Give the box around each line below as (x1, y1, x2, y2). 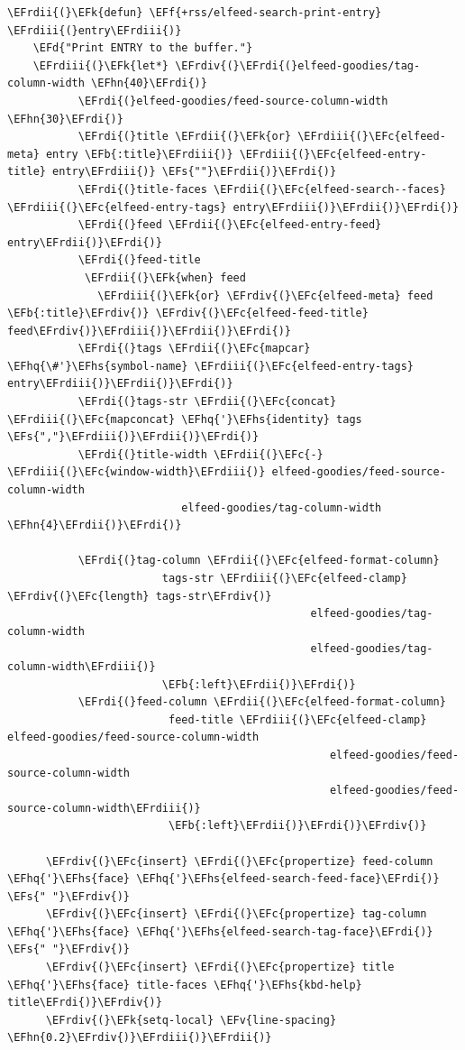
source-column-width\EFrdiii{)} (7, 801, 201, 815)
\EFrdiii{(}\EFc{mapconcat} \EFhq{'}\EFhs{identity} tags (7, 412, 362, 426)
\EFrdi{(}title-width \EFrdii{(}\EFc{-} (77, 447, 324, 461)
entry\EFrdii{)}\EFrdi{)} (7, 235, 162, 249)
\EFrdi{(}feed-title (77, 253, 201, 267)
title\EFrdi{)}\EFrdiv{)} (7, 996, 162, 1009)
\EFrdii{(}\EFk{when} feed (84, 271, 246, 284)
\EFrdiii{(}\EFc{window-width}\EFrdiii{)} (7, 465, 266, 479)
